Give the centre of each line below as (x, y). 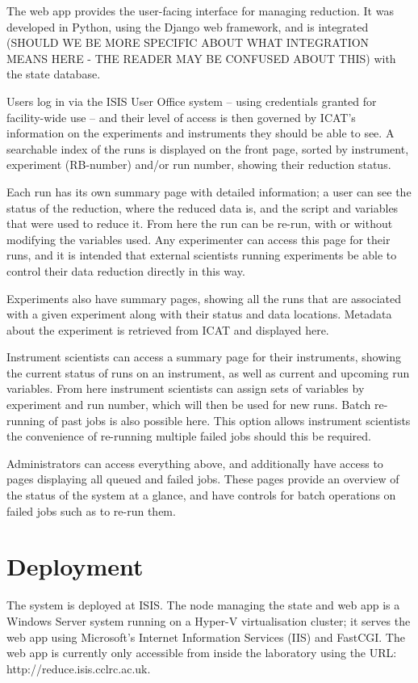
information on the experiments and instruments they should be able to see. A (201, 133)
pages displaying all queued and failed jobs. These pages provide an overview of (203, 479)
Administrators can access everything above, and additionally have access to (195, 463)
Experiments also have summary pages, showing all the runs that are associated (204, 298)
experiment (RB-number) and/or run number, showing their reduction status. (199, 164)
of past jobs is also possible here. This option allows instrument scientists (230, 420)
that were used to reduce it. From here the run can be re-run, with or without (200, 223)
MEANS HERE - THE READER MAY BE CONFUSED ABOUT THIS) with (201, 58)
